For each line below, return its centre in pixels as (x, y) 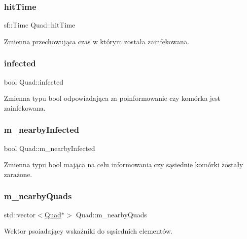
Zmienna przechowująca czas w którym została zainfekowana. (97, 41)
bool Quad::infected (34, 81)
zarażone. (18, 174)
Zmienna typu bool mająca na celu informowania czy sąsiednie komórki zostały (123, 164)
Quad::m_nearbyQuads (112, 214)
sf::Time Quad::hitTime (40, 25)
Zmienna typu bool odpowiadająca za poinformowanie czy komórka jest (112, 98)
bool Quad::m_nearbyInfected (50, 148)
